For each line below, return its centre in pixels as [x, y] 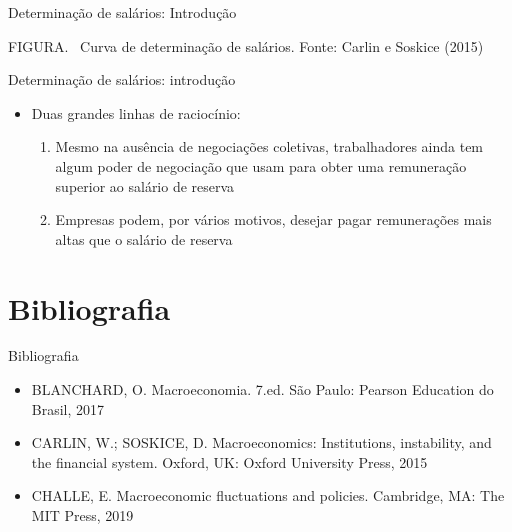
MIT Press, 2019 [82, 515]
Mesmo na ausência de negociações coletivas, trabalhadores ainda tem [269, 146]
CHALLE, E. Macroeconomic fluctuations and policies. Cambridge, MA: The [268, 495]
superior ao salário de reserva [145, 185]
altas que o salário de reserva [144, 238]
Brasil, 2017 [68, 408]
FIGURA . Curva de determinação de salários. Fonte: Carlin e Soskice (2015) [246, 45]
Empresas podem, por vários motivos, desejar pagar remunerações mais [273, 219]
